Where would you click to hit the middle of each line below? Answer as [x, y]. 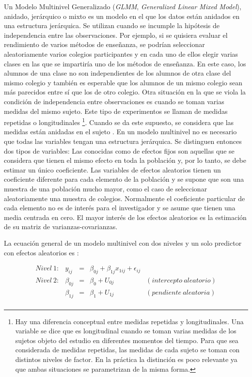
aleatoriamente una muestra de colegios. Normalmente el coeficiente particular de [125, 198]
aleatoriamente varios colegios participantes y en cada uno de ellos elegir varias [121, 54]
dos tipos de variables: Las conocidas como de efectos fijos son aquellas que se [119, 150]
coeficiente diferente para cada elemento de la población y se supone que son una [124, 179]
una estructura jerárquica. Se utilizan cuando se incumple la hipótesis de [112, 25]
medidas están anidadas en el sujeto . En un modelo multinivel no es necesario [120, 132]
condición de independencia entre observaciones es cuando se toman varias [114, 101]
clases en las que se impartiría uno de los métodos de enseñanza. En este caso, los [125, 63]
